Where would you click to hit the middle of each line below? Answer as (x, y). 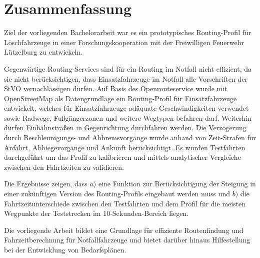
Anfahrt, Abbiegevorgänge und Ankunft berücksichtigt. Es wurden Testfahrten (125, 147)
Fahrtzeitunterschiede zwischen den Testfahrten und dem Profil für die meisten (125, 203)
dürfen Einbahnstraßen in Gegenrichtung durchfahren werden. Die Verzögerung (125, 127)
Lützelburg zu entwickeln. (43, 52)
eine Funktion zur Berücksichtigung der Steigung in (177, 184)
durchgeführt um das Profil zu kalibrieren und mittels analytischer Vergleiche (122, 157)
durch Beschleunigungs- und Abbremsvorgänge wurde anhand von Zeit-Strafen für (130, 138)
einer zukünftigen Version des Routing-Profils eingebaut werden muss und (117, 194)
